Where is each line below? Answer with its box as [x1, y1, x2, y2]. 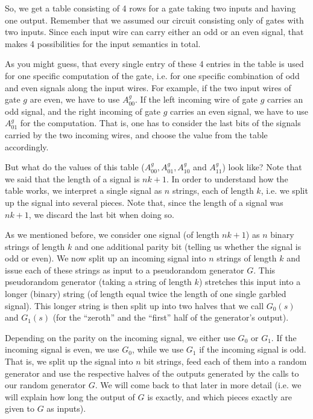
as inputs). [46, 402, 86, 415]
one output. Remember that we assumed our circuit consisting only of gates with [5, 13, 304, 26]
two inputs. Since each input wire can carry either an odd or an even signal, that [5, 25, 304, 38]
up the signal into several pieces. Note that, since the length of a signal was [5, 196, 283, 208]
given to [5, 402, 34, 415]
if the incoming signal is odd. [199, 343, 306, 356]
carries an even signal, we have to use [169, 104, 308, 117]
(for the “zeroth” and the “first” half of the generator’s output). [52, 311, 289, 324]
